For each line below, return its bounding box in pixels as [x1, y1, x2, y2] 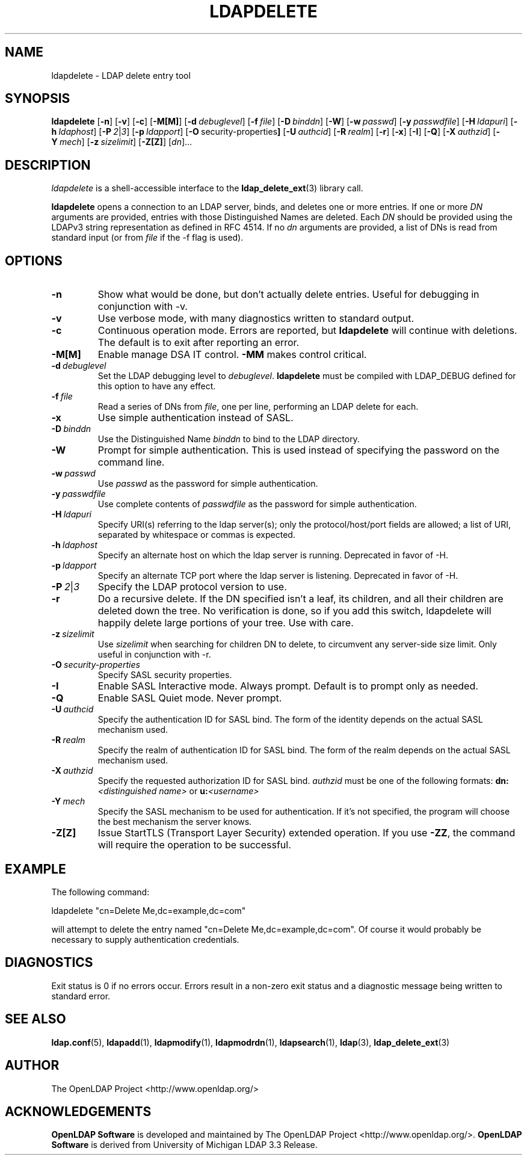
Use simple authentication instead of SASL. [97, 412, 294, 424]
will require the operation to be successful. [97, 839, 291, 851]
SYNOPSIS [5, 91, 70, 106]
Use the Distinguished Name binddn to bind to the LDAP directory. [97, 434, 360, 445]
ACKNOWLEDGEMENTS [5, 1103, 152, 1119]
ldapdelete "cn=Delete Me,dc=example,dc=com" [51, 905, 246, 916]
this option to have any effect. [97, 381, 216, 392]
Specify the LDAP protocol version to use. [97, 581, 287, 593]
